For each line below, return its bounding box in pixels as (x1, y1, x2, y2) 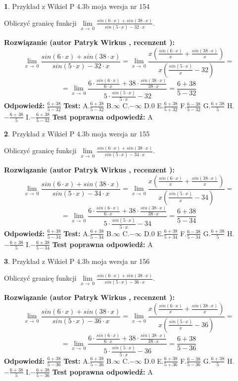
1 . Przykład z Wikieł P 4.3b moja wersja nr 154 (4, 1, 150, 11)
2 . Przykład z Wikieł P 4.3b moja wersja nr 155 (4, 128, 150, 139)
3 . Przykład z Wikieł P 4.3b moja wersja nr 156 (4, 256, 150, 266)
